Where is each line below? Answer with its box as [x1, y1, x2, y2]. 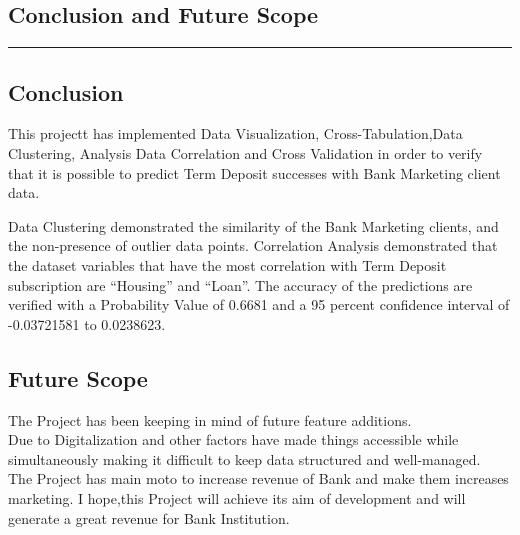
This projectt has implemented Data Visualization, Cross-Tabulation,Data [8, 123, 463, 144]
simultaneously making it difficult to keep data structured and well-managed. [8, 448, 481, 469]
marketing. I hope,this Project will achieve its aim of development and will [8, 487, 466, 508]
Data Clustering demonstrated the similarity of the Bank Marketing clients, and [8, 215, 499, 236]
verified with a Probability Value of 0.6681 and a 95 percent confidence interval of [8, 294, 510, 315]
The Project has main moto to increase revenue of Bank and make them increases [8, 468, 509, 489]
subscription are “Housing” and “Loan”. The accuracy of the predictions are [8, 274, 473, 295]
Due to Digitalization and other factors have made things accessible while [8, 429, 459, 450]
